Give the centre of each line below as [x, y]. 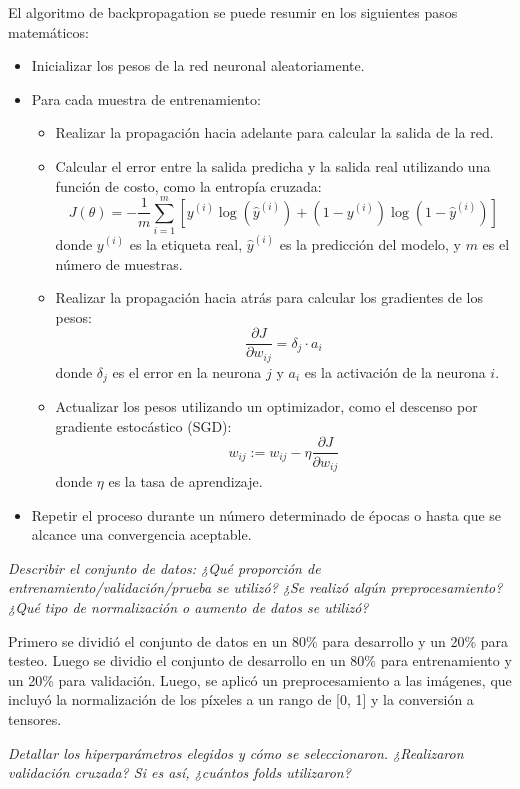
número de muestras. [119, 263]
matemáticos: [48, 31]
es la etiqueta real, [186, 243]
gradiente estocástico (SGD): [143, 425]
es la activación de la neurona [395, 371]
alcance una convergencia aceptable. [141, 534]
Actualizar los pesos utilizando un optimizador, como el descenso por [266, 406]
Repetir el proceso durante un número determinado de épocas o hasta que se [266, 514]
